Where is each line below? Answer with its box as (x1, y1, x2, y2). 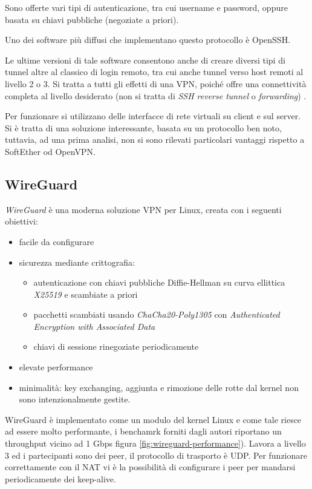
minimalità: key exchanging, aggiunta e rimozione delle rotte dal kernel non (19, 381, 299, 393)
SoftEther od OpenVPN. (5, 145, 96, 157)
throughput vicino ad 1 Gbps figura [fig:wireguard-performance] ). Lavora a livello (5, 437, 306, 450)
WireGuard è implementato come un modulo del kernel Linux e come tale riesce (5, 413, 302, 425)
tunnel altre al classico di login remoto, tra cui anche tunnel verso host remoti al (5, 65, 304, 78)
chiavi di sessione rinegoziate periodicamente (33, 340, 199, 353)
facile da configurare (19, 235, 94, 248)
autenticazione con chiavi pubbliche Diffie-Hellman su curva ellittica (33, 276, 285, 289)
